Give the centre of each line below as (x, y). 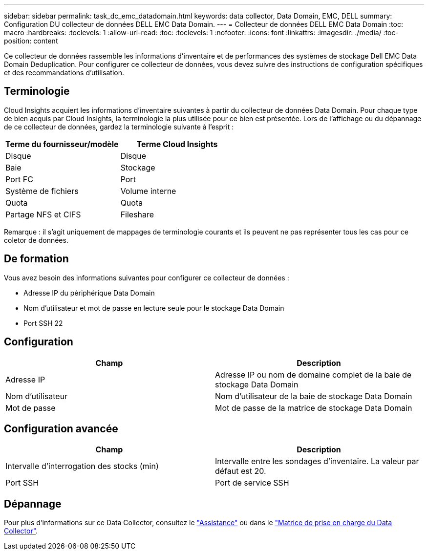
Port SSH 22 (43, 323)
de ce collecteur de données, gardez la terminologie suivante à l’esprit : (119, 127)
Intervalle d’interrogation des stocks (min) (82, 466)
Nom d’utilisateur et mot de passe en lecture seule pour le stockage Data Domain (154, 308)
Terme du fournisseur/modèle (62, 144)
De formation (36, 259)
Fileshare (137, 214)
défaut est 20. (241, 471)
